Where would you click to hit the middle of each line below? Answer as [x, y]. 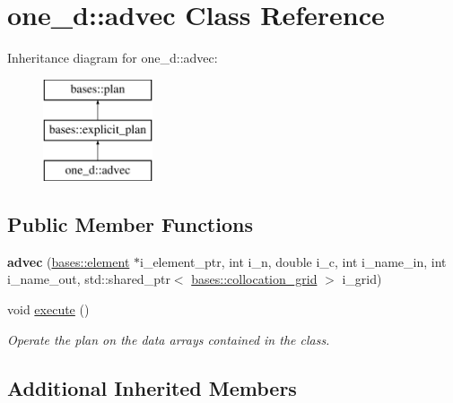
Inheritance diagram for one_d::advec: [113, 58]
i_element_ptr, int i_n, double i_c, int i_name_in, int [293, 261]
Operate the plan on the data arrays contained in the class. [169, 339]
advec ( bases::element [69, 261]
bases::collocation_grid [254, 279]
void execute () [48, 309]
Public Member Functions [130, 224]
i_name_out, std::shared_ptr [89, 279]
